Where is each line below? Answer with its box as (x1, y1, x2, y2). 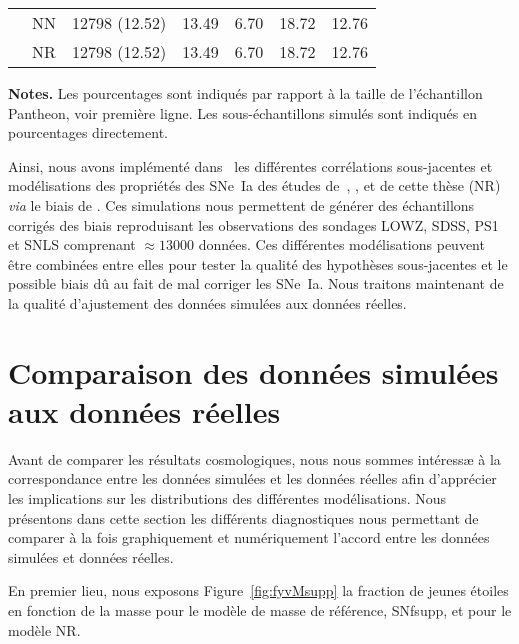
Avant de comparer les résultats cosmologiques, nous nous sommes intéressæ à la (8, 448, 501, 469)
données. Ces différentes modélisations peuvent (198, 234, 485, 255)
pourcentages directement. (8, 122, 168, 143)
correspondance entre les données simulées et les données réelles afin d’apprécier (8, 468, 497, 489)
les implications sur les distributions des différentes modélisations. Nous (8, 488, 447, 509)
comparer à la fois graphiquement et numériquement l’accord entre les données (8, 527, 490, 548)
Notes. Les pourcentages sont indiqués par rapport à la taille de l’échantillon (8, 83, 483, 103)
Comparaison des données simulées (8, 351, 499, 392)
